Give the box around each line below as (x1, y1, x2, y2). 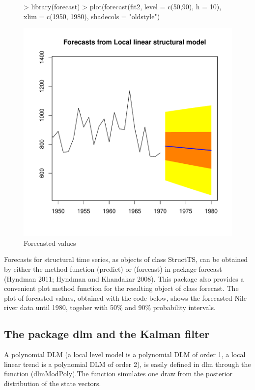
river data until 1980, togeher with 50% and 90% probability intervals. (4, 302, 216, 312)
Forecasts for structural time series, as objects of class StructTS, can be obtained (4, 254, 248, 264)
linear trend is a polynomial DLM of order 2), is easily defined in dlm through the (4, 359, 251, 369)
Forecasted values (24, 237, 76, 248)
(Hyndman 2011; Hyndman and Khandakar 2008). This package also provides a (4, 273, 244, 284)
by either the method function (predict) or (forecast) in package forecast (4, 263, 222, 274)
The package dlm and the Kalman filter (4, 326, 210, 341)
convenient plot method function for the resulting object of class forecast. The (4, 283, 239, 293)
